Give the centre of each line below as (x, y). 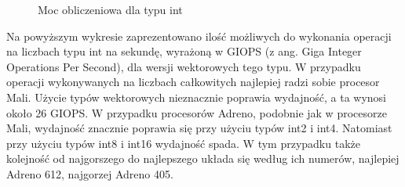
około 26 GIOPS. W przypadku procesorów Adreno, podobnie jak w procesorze (197, 112)
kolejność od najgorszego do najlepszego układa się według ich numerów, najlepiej (203, 158)
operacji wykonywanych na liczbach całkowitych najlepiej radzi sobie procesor (193, 82)
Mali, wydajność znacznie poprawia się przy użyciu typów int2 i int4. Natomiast (199, 128)
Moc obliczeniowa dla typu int (110, 9)
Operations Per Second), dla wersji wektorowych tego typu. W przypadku (184, 66)
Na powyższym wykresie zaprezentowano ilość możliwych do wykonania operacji (199, 36)
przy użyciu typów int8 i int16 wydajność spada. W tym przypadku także (183, 143)
